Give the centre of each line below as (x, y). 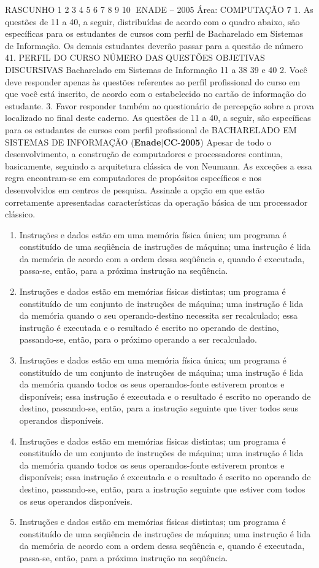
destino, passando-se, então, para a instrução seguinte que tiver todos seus (159, 408)
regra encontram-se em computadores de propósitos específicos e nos (133, 178)
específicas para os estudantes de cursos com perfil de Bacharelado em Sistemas (154, 33)
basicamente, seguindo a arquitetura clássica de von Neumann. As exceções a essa (159, 165)
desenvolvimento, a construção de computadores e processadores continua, (144, 154)
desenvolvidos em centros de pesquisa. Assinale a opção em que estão (135, 189)
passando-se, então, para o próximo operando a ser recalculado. (138, 339)
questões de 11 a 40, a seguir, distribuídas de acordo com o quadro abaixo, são (152, 21)
